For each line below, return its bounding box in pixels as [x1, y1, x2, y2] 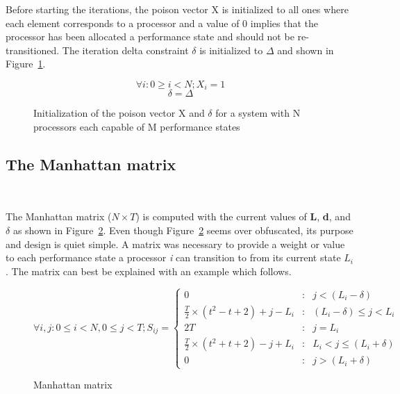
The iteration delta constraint [62, 42, 189, 57]
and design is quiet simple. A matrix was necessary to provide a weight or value [6, 236, 345, 251]
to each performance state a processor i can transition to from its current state [6, 250, 341, 265]
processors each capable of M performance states [33, 120, 240, 134]
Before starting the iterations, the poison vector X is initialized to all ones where [6, 2, 349, 16]
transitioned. [6, 42, 60, 57]
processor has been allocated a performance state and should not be [6, 29, 294, 44]
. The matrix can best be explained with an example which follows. [6, 263, 292, 278]
